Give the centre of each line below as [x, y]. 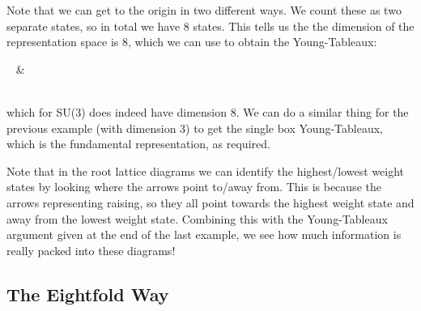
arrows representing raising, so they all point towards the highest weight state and [210, 202]
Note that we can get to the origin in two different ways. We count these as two [204, 10]
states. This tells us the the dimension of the [304, 26]
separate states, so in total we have [94, 26]
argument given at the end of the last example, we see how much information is [204, 234]
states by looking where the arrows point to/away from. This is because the [194, 187]
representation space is [63, 42]
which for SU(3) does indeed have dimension [117, 111]
